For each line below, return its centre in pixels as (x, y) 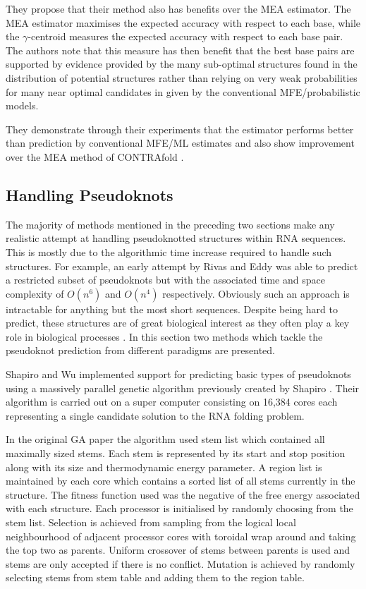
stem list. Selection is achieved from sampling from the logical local (151, 522)
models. (22, 105)
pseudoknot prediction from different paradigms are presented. (140, 350)
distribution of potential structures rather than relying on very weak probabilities (182, 77)
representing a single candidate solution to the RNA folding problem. (155, 415)
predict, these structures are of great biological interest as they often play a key (178, 323)
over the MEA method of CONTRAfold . (95, 156)
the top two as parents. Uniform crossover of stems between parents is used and (178, 550)
